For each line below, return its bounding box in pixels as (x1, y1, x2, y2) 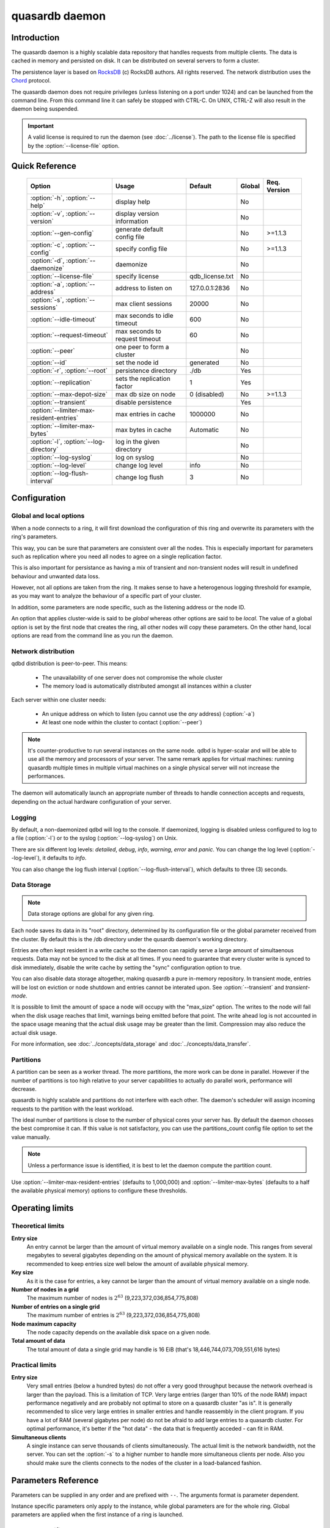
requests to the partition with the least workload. (11, 1105, 134, 1112)
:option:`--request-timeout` (30, 331, 108, 339)
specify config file (115, 244, 167, 253)
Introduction (11, 32, 60, 43)
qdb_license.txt (189, 272, 234, 281)
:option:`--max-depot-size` (30, 390, 108, 399)
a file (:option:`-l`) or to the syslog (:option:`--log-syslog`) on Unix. (11, 834, 178, 842)
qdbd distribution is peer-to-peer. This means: (11, 660, 128, 667)
